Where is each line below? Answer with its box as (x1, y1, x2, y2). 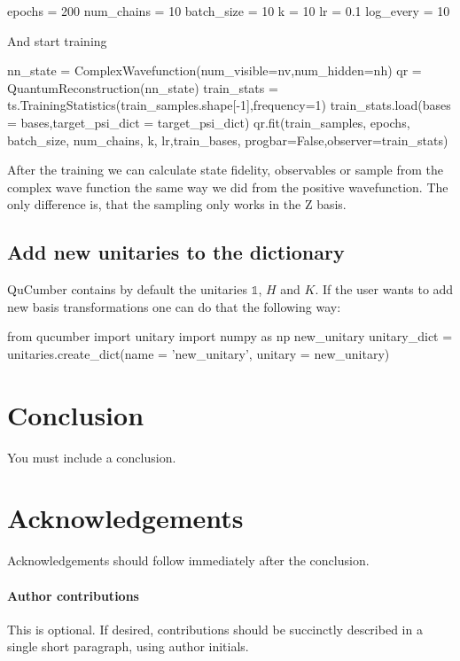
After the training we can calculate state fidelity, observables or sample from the (7, 160, 444, 179)
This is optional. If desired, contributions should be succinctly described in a (7, 619, 423, 638)
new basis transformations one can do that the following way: (7, 297, 341, 315)
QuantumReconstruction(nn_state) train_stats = (7, 78, 278, 97)
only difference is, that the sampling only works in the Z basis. (7, 195, 347, 214)
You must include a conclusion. (7, 447, 176, 466)
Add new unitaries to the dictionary (7, 238, 345, 266)
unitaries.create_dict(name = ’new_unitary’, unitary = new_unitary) (7, 344, 390, 362)
